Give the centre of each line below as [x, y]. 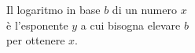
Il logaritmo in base [53, 9]
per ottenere [36, 40]
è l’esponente [37, 25]
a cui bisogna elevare [131, 25]
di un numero [144, 9]
